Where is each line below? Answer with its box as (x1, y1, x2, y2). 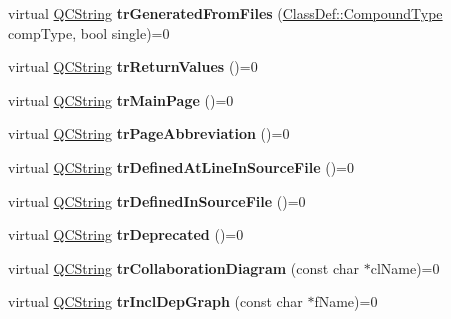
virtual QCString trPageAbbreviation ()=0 (8, 123, 290, 144)
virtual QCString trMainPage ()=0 (8, 89, 234, 110)
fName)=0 (314, 291, 378, 312)
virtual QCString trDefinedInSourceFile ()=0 (8, 190, 306, 211)
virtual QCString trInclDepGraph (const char (8, 291, 303, 312)
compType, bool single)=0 (8, 22, 170, 43)
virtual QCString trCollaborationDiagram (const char (8, 257, 359, 278)
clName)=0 (370, 257, 440, 278)
